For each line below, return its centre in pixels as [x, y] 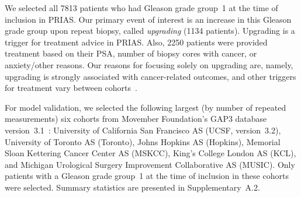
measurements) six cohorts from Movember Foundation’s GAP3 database [136, 119]
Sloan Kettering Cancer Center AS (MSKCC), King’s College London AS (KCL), [150, 153]
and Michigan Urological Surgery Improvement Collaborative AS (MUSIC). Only [150, 164]
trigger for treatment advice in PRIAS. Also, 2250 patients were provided [136, 42]
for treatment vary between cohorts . [71, 88]
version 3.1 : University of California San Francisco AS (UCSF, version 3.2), [143, 130]
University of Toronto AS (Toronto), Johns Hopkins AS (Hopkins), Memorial [143, 141]
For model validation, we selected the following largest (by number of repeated [146, 107]
